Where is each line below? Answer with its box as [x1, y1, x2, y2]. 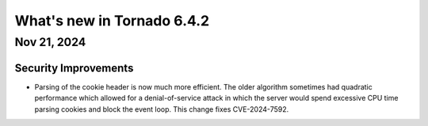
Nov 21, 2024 [14, 35, 86, 49]
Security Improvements [14, 61, 134, 74]
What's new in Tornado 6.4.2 [14, 12, 210, 29]
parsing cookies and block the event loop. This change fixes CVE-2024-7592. [34, 104, 289, 114]
